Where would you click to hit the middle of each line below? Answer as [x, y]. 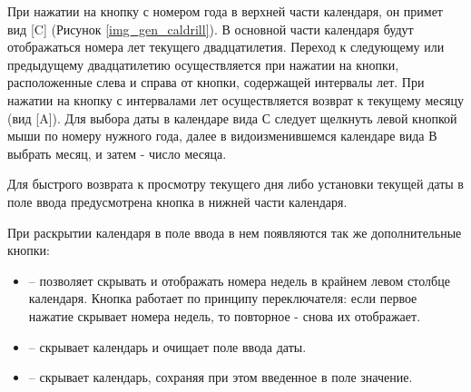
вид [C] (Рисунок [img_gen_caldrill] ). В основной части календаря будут [211, 29]
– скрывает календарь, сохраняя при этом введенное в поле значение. [221, 377]
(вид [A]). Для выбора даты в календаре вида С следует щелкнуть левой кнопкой [232, 118]
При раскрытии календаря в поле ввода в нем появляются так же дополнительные [235, 232]
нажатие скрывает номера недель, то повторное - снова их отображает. [225, 315]
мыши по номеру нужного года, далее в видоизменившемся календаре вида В [222, 136]
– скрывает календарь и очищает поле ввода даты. [167, 346]
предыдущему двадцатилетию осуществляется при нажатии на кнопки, [203, 64]
